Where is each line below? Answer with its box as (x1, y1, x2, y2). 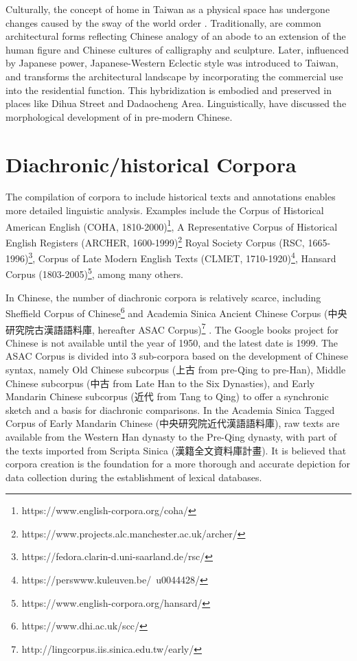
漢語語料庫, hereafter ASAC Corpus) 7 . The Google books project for (43, 320, 339, 336)
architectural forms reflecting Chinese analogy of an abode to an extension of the (5, 29, 346, 43)
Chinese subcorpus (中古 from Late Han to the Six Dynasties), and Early (5, 375, 315, 390)
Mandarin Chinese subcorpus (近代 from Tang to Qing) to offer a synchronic (5, 389, 329, 404)
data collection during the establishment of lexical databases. (5, 469, 262, 484)
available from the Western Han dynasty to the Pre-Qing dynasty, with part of (5, 429, 337, 443)
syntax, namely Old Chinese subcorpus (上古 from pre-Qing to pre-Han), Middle (5, 362, 346, 376)
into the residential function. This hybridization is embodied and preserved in (5, 82, 332, 97)
